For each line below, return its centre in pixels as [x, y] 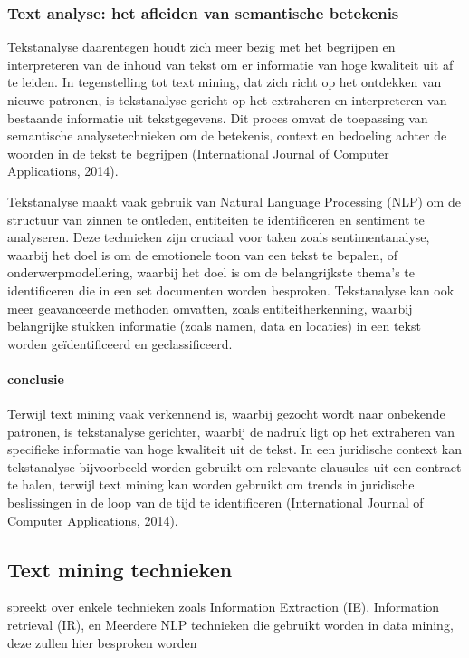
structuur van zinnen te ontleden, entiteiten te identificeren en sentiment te [216, 219]
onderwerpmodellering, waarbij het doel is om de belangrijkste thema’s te [211, 272]
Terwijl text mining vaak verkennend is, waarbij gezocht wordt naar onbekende [226, 414]
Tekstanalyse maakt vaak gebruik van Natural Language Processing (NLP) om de [234, 201]
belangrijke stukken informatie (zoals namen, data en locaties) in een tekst [214, 326]
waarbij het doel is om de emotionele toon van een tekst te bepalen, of [203, 254]
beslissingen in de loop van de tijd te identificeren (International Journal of [215, 503]
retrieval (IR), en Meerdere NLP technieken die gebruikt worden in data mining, [230, 625]
